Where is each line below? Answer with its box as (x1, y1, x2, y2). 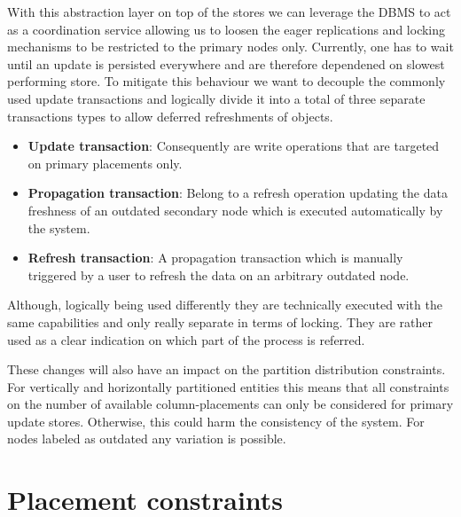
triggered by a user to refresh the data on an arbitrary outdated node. (27, 265, 410, 284)
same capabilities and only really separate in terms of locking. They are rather (7, 312, 434, 331)
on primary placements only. (27, 153, 183, 172)
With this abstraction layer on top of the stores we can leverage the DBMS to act (7, 3, 451, 20)
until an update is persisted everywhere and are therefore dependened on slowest (7, 54, 445, 73)
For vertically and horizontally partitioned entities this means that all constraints (7, 377, 449, 396)
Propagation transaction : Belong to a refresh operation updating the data (27, 184, 448, 202)
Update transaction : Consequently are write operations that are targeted (27, 137, 440, 155)
